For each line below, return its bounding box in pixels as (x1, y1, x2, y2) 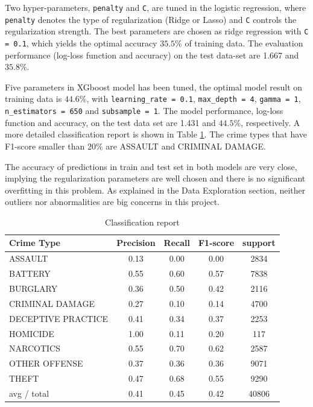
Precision (116, 236, 156, 249)
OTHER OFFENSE (9, 357, 83, 370)
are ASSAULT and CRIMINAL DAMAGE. (106, 139, 266, 152)
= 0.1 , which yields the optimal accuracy (5, 36, 157, 49)
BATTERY (9, 267, 51, 280)
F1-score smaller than (5, 139, 85, 152)
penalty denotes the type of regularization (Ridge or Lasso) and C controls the (5, 13, 297, 25)
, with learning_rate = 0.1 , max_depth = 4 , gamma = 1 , (86, 92, 301, 105)
